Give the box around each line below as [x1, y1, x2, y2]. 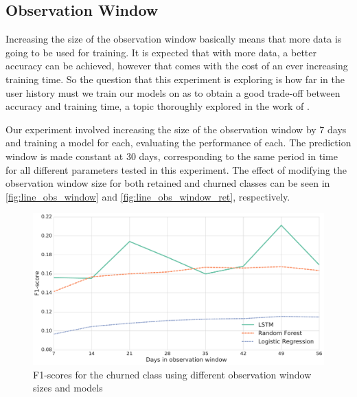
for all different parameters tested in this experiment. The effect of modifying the [5, 162, 347, 177]
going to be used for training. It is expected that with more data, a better [5, 45, 316, 59]
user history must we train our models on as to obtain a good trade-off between [5, 85, 341, 100]
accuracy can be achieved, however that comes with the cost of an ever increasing [5, 58, 348, 73]
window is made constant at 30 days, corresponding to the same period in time [5, 148, 338, 163]
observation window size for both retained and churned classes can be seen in [5, 176, 330, 190]
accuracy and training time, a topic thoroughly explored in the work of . [5, 99, 310, 113]
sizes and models [33, 381, 103, 395]
